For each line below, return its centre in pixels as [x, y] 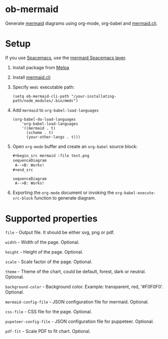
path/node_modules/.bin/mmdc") [45, 101]
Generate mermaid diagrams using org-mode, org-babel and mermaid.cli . [81, 23]
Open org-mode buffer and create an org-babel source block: [75, 146]
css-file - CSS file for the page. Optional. [49, 312]
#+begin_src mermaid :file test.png [51, 156]
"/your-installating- [94, 96]
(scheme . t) [40, 132]
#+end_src [23, 170]
